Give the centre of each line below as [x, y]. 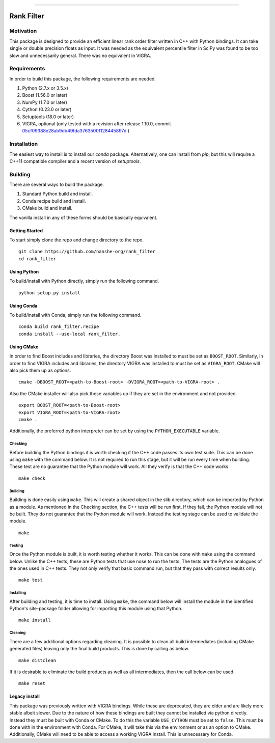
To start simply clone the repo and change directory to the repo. [77, 240]
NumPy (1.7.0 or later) [45, 102]
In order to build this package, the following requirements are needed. [83, 78]
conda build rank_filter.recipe [59, 327]
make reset [32, 683]
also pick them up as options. [40, 370]
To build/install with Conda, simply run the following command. [75, 315]
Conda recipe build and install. [54, 201]
